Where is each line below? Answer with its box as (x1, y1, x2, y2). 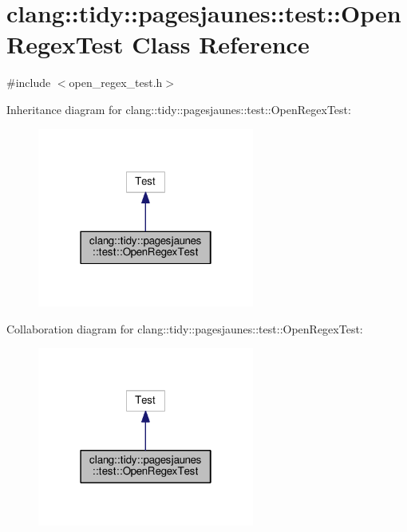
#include (6, 74, 51, 91)
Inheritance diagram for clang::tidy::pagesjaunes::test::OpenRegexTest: (6, 100, 351, 117)
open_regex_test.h (69, 74, 163, 91)
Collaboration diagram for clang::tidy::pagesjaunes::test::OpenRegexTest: (6, 320, 363, 337)
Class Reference (132, 28, 310, 61)
